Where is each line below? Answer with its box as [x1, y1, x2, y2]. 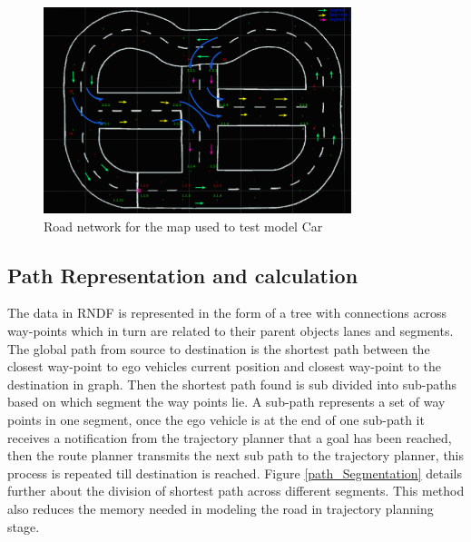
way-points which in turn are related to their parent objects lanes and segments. [7, 321, 454, 340]
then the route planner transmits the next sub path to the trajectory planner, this [7, 446, 465, 465]
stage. [7, 517, 40, 536]
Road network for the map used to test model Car [44, 216, 323, 235]
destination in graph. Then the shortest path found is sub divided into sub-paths [7, 374, 456, 393]
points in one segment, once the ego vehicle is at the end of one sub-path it [7, 410, 425, 429]
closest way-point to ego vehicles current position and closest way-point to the [7, 357, 442, 376]
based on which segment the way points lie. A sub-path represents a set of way [7, 392, 446, 411]
